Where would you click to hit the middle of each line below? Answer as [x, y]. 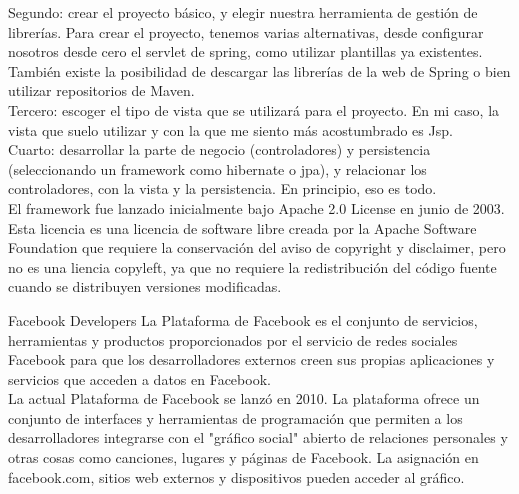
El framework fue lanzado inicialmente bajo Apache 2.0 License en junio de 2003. [256, 207]
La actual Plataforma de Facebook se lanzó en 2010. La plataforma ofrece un [244, 398]
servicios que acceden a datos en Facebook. [139, 378]
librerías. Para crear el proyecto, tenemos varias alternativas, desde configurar [246, 31]
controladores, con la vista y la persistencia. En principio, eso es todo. [222, 188]
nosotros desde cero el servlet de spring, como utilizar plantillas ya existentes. [245, 51]
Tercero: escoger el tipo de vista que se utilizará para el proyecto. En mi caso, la [254, 109]
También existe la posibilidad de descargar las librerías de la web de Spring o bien [259, 70]
